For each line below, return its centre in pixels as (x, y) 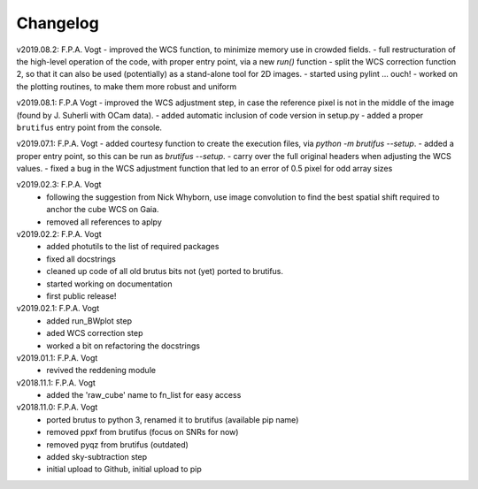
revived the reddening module (101, 371)
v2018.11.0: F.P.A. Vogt (57, 408)
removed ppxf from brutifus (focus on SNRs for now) (143, 432)
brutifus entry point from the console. (89, 127)
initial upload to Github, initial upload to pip (124, 470)
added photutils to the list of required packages (133, 247)
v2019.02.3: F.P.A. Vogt (59, 185)
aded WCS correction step (95, 333)
